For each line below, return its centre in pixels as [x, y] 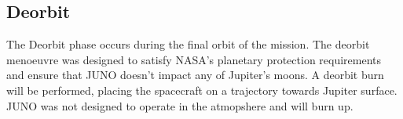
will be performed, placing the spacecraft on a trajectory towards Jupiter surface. [202, 90]
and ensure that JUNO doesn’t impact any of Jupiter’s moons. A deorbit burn [195, 75]
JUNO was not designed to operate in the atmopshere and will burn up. [180, 105]
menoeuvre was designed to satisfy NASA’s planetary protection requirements [194, 59]
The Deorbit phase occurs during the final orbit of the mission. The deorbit [188, 44]
